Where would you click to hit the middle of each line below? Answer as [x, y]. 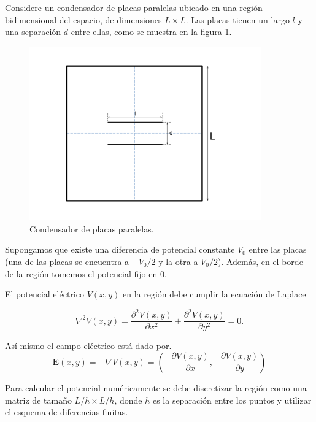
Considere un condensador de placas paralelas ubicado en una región [134, 7]
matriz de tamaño [38, 400]
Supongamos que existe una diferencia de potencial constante [120, 249]
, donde [128, 400]
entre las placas [278, 249]
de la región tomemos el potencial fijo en [81, 273]
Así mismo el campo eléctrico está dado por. [88, 346]
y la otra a [178, 262]
